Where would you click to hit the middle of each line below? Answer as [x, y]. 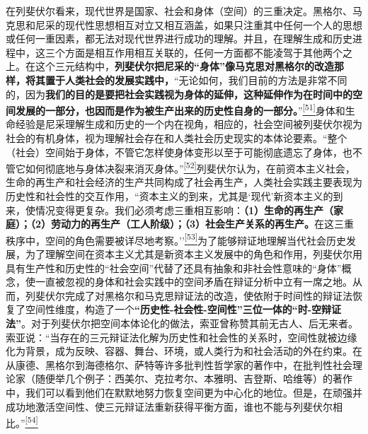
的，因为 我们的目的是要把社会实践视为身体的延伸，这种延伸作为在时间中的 [179, 94]
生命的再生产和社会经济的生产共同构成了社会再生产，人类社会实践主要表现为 [184, 182]
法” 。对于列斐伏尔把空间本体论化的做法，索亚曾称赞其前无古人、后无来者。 [182, 323]
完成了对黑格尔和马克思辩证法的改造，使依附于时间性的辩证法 [208, 295]
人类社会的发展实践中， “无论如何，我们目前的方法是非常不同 [206, 80]
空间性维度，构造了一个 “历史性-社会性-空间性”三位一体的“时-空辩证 [183, 309]
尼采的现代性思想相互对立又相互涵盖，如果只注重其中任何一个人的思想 [199, 24]
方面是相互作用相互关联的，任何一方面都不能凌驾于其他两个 [203, 52]
